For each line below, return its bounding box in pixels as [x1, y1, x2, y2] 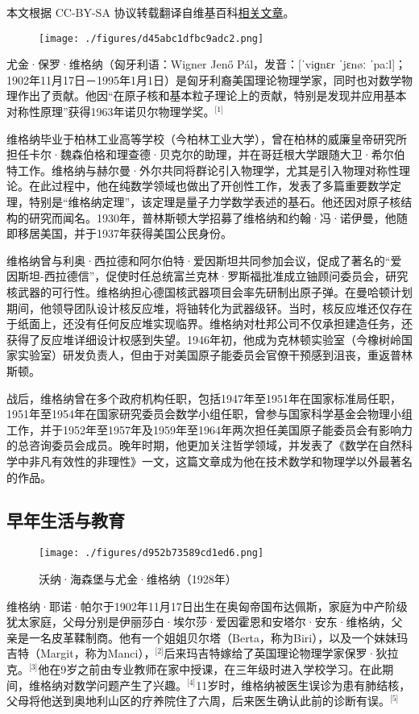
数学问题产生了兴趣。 [73, 676, 187, 693]
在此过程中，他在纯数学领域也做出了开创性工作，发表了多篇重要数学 [28, 177, 390, 194]
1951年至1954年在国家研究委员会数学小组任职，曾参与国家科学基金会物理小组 [6, 405, 413, 422]
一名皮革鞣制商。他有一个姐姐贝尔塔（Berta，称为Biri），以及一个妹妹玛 [28, 629, 409, 646]
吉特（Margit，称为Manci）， [6, 645, 156, 662]
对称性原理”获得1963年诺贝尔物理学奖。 [6, 103, 215, 120]
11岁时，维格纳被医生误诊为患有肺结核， [196, 676, 411, 693]
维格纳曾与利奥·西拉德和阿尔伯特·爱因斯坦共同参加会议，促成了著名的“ [6, 251, 391, 268]
